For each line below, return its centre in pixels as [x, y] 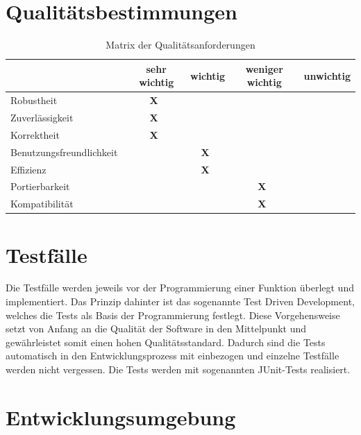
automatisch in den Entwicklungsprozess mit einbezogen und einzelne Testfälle [173, 356]
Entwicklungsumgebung [121, 417]
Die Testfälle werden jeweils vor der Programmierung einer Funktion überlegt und [180, 288]
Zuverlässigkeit [42, 117]
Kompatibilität [42, 204]
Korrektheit [35, 134]
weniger [264, 68]
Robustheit [34, 100]
